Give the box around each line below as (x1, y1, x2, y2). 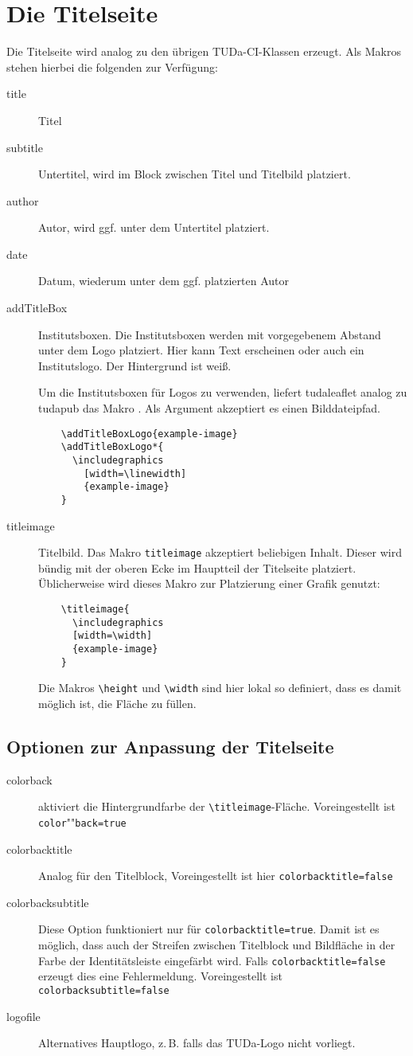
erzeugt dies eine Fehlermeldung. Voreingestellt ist (38, 968, 282, 984)
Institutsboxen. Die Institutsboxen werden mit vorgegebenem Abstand (38, 326, 381, 342)
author (6, 192, 39, 209)
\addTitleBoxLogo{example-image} (60, 428, 238, 440)
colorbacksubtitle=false (38, 984, 169, 996)
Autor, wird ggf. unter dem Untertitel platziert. (38, 219, 270, 236)
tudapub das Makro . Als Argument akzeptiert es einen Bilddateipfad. (38, 400, 380, 417)
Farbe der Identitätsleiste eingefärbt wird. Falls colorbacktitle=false (38, 952, 386, 968)
